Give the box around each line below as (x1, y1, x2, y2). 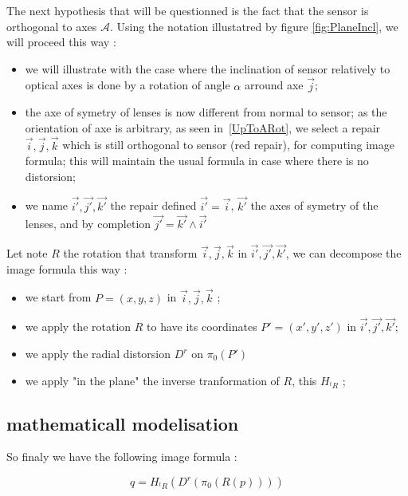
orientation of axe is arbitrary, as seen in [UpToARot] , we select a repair (25, 119, 381, 136)
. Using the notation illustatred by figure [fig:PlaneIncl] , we (109, 18, 398, 34)
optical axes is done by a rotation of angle (25, 77, 230, 93)
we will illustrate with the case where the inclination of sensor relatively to (25, 60, 390, 77)
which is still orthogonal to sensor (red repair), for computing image (62, 136, 394, 153)
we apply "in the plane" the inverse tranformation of (25, 372, 280, 388)
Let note (6, 245, 48, 262)
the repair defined (110, 197, 197, 214)
